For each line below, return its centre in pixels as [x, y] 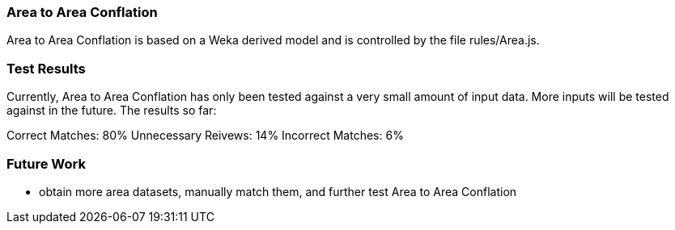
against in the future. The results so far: [112, 111]
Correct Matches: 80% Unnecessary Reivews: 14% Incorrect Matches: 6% [205, 136]
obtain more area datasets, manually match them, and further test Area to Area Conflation [278, 191]
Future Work [46, 163]
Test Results [46, 68]
